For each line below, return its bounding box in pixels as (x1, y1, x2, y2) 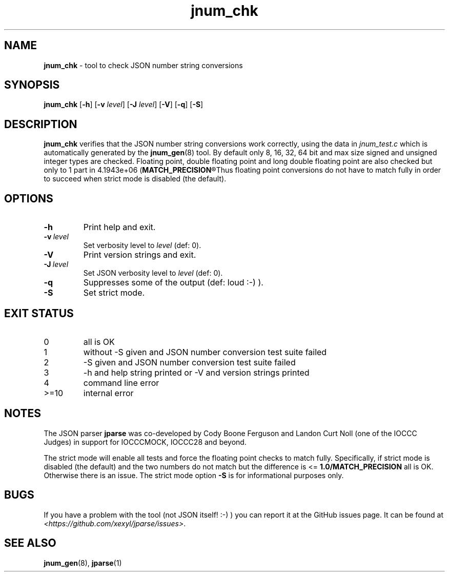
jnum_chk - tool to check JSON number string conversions (44, 60, 243, 70)
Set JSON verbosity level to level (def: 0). (83, 269, 223, 278)
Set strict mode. (83, 287, 145, 298)
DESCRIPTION (4, 117, 77, 131)
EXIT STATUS (4, 306, 74, 320)
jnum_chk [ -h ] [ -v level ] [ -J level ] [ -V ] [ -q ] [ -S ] (44, 100, 203, 109)
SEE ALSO (4, 537, 56, 550)
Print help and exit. (83, 222, 156, 233)
